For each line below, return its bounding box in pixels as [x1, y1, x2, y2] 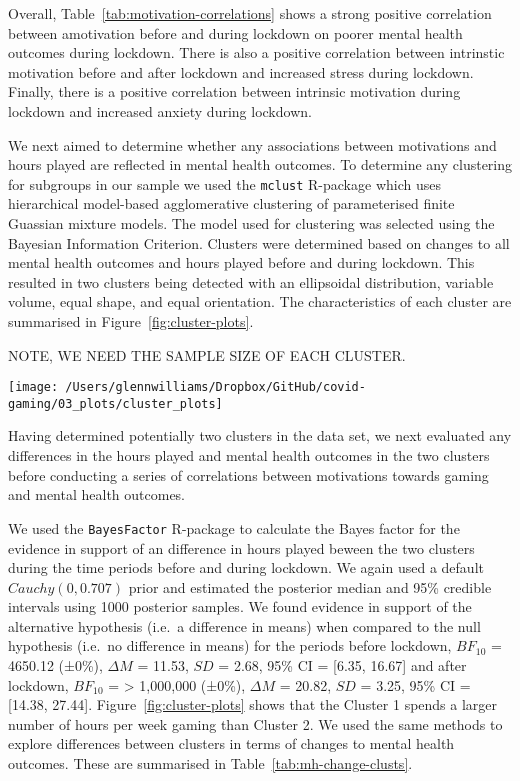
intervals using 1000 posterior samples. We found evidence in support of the [8, 596, 472, 617]
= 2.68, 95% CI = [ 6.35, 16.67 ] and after [218, 655, 467, 676]
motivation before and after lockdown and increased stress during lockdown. [8, 61, 474, 82]
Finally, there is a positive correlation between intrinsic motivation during [8, 81, 461, 102]
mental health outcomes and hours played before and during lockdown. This [8, 252, 475, 273]
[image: [8, 380, 59, 395]
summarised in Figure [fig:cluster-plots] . [8, 310, 254, 331]
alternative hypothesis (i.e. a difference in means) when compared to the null [8, 615, 481, 636]
